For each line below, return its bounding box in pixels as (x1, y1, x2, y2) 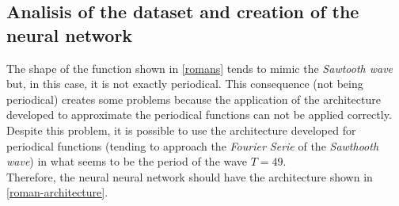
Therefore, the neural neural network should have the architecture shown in (6, 168, 373, 185)
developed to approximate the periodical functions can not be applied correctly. (6, 106, 392, 123)
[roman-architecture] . (6, 184, 108, 200)
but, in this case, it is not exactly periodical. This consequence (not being (6, 75, 363, 92)
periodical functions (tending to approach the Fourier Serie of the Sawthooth (6, 137, 379, 154)
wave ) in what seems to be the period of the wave (6, 153, 248, 170)
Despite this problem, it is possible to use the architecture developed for (6, 121, 356, 138)
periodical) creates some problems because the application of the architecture (6, 90, 381, 107)
